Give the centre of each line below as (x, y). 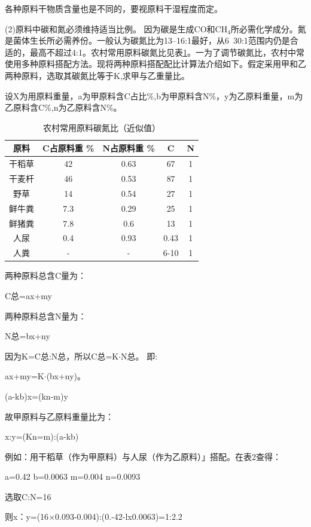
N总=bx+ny (28, 336)
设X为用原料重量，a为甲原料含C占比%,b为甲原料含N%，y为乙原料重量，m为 (154, 95)
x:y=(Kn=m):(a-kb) (42, 436)
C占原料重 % (68, 148)
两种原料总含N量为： (46, 316)
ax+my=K (25, 376)
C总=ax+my (28, 295)
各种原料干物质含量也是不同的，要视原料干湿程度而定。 (114, 8)
